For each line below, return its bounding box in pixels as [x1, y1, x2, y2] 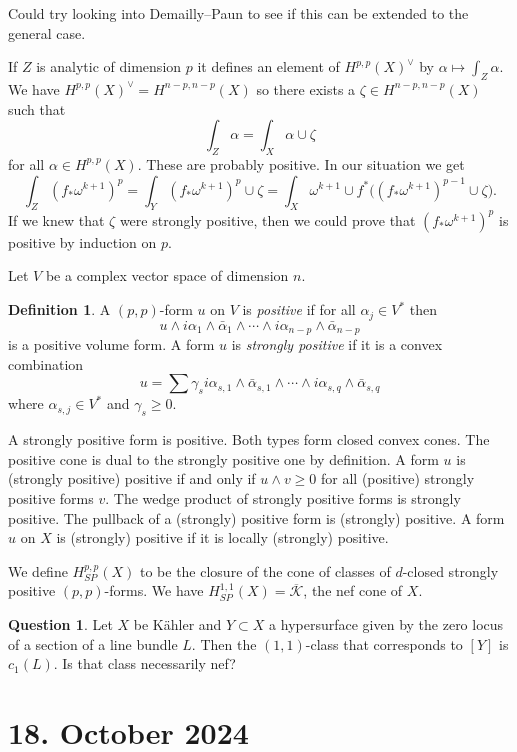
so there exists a [256, 78, 356, 99]
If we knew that [8, 209, 105, 230]
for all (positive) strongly [321, 468, 475, 489]
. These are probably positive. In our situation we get [137, 153, 465, 174]
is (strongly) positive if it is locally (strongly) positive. [56, 527, 389, 548]
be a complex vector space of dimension [45, 265, 289, 286]
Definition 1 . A [8, 299, 111, 320]
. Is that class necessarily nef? [53, 653, 236, 674]
